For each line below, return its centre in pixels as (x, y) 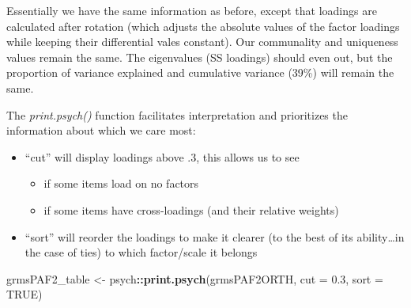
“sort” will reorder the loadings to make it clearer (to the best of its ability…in (215, 236)
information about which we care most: (101, 130)
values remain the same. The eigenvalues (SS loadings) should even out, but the (200, 57)
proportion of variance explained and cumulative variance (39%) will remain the (200, 72)
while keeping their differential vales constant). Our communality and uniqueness (202, 42)
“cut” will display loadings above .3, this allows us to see (162, 156)
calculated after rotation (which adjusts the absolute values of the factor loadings (203, 26)
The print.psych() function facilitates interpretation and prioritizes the (177, 114)
